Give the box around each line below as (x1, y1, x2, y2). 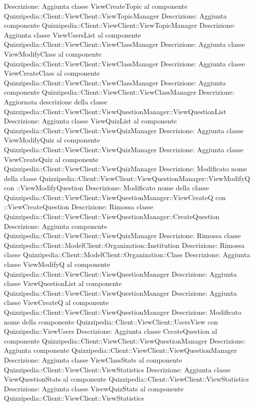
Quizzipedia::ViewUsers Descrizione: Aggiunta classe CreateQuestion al (4, 326, 217, 336)
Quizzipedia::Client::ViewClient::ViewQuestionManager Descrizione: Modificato (4, 307, 242, 317)
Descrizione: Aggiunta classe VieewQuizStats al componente (4, 383, 184, 393)
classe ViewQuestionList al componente (4, 278, 122, 288)
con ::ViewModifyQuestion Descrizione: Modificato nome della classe (4, 183, 209, 193)
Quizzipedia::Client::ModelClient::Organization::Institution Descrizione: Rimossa (4, 240, 245, 250)
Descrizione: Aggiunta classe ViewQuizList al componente (4, 116, 177, 126)
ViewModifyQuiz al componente (4, 135, 100, 145)
